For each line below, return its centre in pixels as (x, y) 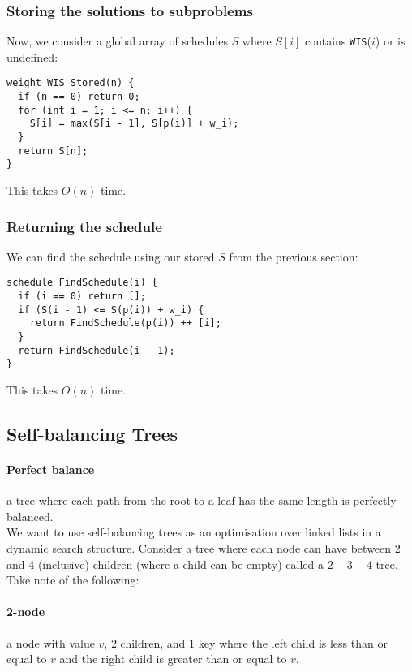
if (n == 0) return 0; (79, 97)
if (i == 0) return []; (82, 297)
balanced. (30, 516)
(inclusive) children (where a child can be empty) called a (180, 564)
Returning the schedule (84, 226)
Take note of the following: (73, 580)
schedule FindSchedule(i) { (82, 283)
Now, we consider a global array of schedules (117, 41)
